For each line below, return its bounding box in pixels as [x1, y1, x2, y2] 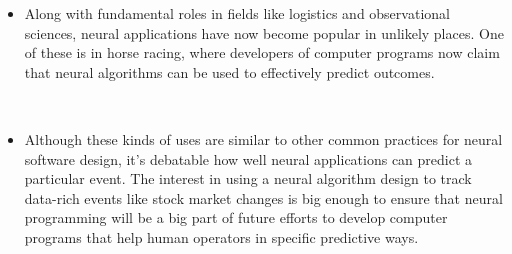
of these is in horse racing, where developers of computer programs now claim [24, 42, 500, 63]
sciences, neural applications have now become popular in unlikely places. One [24, 22, 504, 43]
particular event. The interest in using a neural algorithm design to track [24, 168, 472, 189]
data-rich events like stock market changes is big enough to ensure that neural [24, 187, 503, 208]
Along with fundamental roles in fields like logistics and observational [24, 3, 450, 23]
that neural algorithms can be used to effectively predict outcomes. [24, 61, 435, 82]
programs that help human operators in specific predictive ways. [24, 226, 419, 247]
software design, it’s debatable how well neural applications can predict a [24, 148, 473, 169]
